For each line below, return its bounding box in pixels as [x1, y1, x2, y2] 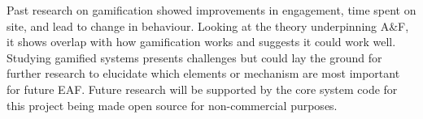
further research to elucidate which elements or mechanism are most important [7, 65, 400, 82]
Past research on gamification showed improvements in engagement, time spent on [7, 2, 416, 18]
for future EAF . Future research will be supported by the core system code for [7, 80, 398, 97]
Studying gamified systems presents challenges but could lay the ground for [7, 49, 382, 66]
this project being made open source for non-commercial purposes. [7, 96, 338, 113]
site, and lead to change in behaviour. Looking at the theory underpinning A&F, [7, 17, 409, 34]
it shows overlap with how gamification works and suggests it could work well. [7, 33, 396, 50]
